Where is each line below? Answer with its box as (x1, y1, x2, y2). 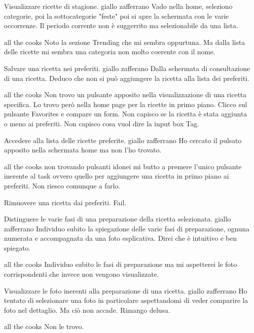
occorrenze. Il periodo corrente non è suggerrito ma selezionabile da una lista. (4, 20, 238, 31)
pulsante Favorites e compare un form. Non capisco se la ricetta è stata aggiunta (4, 109, 247, 119)
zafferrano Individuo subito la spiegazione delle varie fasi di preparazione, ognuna (4, 223, 250, 233)
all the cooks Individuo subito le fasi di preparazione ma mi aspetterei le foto (4, 259, 237, 269)
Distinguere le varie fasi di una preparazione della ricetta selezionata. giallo (4, 214, 231, 224)
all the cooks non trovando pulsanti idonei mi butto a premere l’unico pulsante (4, 161, 242, 171)
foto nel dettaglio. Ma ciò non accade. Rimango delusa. (4, 304, 171, 315)
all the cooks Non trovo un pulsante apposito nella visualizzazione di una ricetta (4, 89, 247, 100)
